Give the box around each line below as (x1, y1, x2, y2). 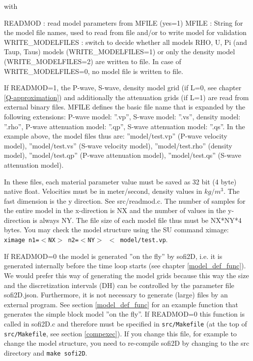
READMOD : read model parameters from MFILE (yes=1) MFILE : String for (4, 17, 243, 28)
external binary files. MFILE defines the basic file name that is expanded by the (4, 102, 245, 112)
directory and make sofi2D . (4, 347, 87, 358)
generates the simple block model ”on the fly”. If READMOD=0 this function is (4, 309, 245, 319)
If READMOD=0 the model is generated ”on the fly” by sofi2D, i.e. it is (4, 251, 223, 261)
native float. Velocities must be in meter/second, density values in (4, 186, 202, 196)
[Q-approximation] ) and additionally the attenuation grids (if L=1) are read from (4, 92, 249, 102)
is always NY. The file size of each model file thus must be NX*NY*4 (32, 215, 242, 225)
